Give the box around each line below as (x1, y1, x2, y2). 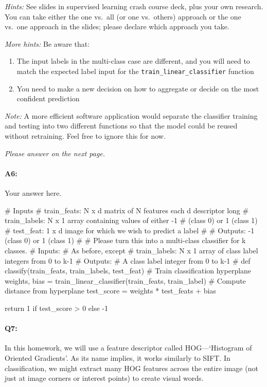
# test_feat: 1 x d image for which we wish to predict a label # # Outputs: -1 (5, 225, 255, 235)
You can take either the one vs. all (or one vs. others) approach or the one (5, 11, 241, 22)
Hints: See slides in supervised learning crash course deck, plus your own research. (5, 1, 263, 11)
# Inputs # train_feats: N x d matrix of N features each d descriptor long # (5, 205, 249, 215)
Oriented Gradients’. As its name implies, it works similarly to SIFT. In (5, 352, 230, 363)
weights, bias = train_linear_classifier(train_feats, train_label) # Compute (5, 275, 246, 286)
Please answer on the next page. (5, 148, 105, 158)
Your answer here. (5, 187, 62, 198)
